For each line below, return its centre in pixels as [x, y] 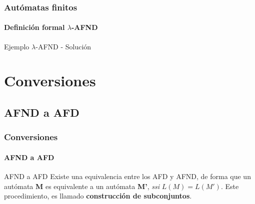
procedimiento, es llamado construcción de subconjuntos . [98, 196]
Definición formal [34, 27]
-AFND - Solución [63, 46]
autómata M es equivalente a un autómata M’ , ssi [82, 186]
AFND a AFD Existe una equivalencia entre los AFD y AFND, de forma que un [127, 176]
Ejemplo [17, 46]
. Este [230, 186]
